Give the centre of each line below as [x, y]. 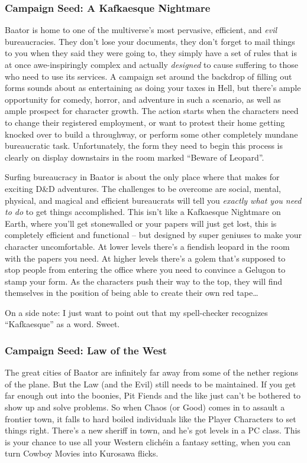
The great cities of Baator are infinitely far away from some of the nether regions [152, 372]
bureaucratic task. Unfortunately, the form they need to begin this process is [144, 146]
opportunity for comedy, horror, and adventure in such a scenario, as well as [143, 99]
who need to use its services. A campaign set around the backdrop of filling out [148, 76]
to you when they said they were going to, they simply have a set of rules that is [151, 53]
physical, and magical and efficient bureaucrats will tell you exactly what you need [153, 200]
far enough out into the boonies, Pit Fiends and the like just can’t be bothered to [153, 395]
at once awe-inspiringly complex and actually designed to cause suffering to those [152, 64]
